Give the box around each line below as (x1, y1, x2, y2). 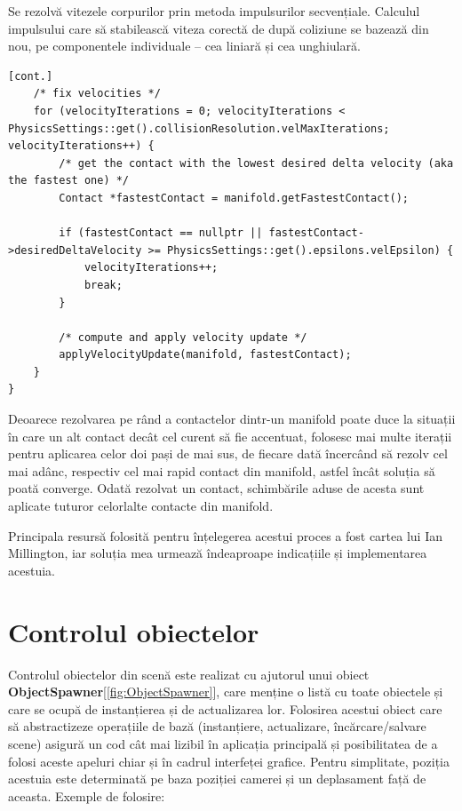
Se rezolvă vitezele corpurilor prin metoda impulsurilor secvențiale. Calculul (8, 2, 420, 20)
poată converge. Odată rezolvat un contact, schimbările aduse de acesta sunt (8, 479, 425, 497)
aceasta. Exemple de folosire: (8, 786, 165, 805)
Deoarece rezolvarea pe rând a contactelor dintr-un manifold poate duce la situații (8, 409, 456, 428)
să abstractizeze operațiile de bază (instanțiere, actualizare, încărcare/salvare (8, 717, 426, 735)
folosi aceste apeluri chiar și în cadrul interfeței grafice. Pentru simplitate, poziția (8, 751, 450, 770)
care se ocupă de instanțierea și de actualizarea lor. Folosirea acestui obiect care (8, 699, 442, 718)
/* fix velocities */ (33, 87, 161, 100)
